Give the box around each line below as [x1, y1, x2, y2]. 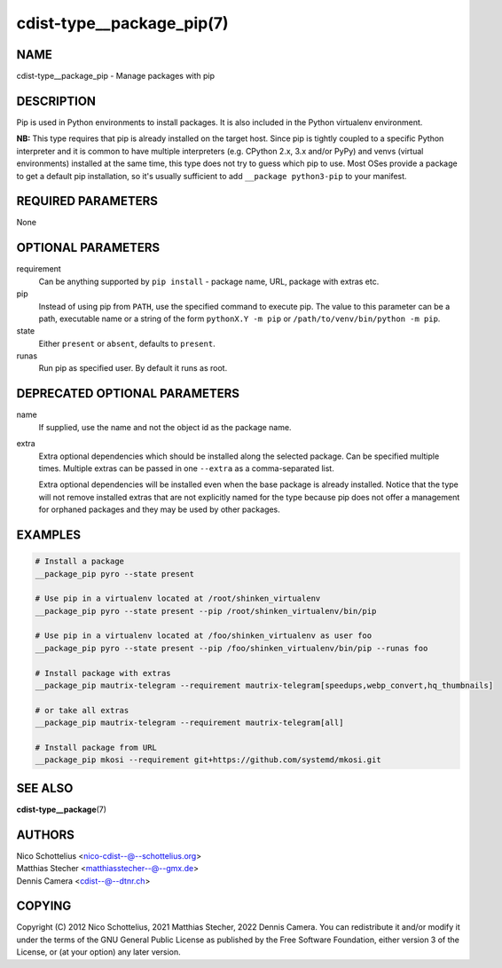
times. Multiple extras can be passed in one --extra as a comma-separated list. [38, 462, 334, 474]
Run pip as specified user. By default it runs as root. [38, 363, 228, 374]
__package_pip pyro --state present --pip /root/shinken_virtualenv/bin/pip [35, 606, 377, 616]
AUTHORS [16, 827, 75, 842]
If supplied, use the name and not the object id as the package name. [38, 421, 292, 432]
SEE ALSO [16, 781, 74, 796]
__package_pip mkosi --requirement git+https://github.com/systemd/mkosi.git [35, 755, 381, 765]
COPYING [16, 899, 72, 914]
